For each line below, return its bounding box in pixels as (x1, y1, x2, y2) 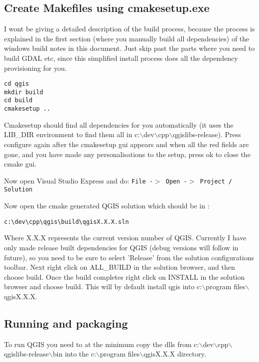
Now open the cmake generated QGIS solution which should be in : (4, 200, 210, 211)
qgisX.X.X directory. (143, 349, 206, 359)
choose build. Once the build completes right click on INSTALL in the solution (4, 271, 245, 282)
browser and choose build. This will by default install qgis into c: (4, 281, 202, 292)
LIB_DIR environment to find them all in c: (4, 129, 140, 140)
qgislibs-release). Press (173, 129, 241, 140)
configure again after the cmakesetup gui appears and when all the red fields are (4, 139, 249, 149)
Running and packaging (4, 315, 128, 331)
